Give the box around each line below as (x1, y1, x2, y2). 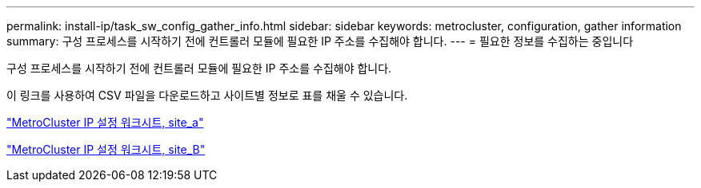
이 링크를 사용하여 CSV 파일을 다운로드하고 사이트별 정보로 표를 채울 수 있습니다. (6, 88, 408, 102)
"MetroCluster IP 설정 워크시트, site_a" (6, 116, 204, 129)
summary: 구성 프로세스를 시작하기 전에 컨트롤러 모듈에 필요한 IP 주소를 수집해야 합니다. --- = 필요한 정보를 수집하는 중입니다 (6, 34, 634, 48)
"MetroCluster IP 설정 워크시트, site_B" (6, 143, 206, 156)
